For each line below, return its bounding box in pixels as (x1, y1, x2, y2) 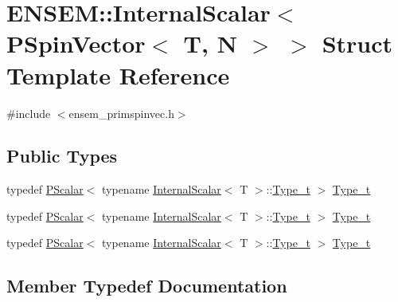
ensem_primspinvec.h (68, 104, 174, 121)
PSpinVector (6, 27, 146, 60)
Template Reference (6, 58, 230, 91)
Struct (322, 27, 393, 60)
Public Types (6, 143, 118, 168)
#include (6, 104, 51, 121)
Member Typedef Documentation (6, 273, 287, 298)
